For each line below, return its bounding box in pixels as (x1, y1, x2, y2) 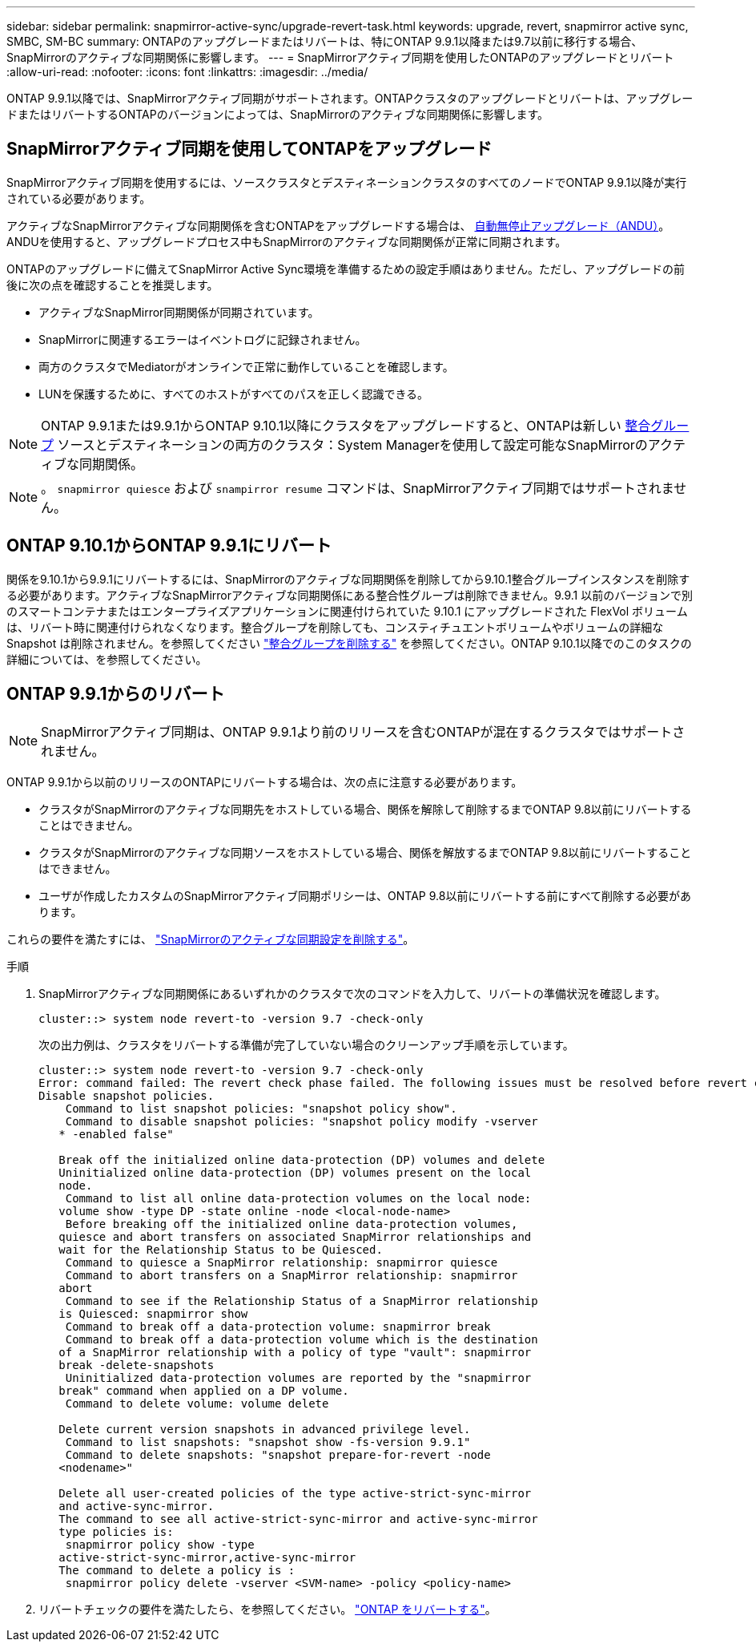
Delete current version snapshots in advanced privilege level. (58, 1422, 471, 1436)
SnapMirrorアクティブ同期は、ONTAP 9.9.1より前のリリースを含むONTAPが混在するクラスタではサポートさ (41, 723, 686, 740)
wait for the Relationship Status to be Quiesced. (58, 1242, 383, 1256)
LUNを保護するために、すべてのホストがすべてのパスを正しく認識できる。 (38, 386, 429, 401)
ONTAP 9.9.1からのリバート (6, 684, 225, 705)
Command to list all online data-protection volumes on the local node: (65, 1191, 532, 1205)
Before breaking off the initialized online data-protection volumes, (65, 1217, 518, 1230)
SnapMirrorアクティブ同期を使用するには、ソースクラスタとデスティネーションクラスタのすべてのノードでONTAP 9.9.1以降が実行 (6, 175, 687, 189)
